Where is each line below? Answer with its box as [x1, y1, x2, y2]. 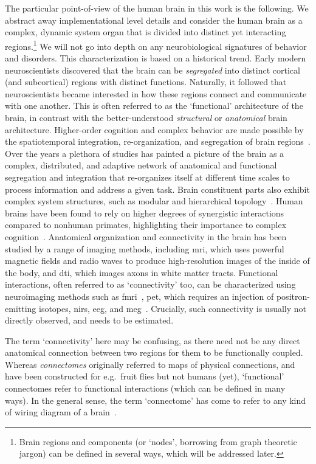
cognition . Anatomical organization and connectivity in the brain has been [5, 230, 287, 243]
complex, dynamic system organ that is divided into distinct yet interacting [5, 26, 286, 38]
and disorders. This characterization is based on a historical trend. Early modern [5, 52, 306, 64]
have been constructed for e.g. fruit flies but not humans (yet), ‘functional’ [5, 370, 284, 383]
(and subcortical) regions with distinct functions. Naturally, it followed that [5, 75, 287, 88]
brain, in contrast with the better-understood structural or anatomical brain [5, 111, 287, 123]
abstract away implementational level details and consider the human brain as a [5, 13, 303, 26]
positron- [276, 289, 310, 302]
